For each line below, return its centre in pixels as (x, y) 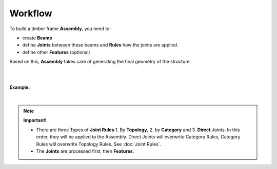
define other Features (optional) (56, 52)
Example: (20, 87)
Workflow (31, 13)
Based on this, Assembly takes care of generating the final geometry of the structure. (100, 62)
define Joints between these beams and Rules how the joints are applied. (100, 45)
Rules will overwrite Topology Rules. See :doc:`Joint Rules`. (99, 144)
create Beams (37, 38)
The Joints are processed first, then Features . (85, 151)
